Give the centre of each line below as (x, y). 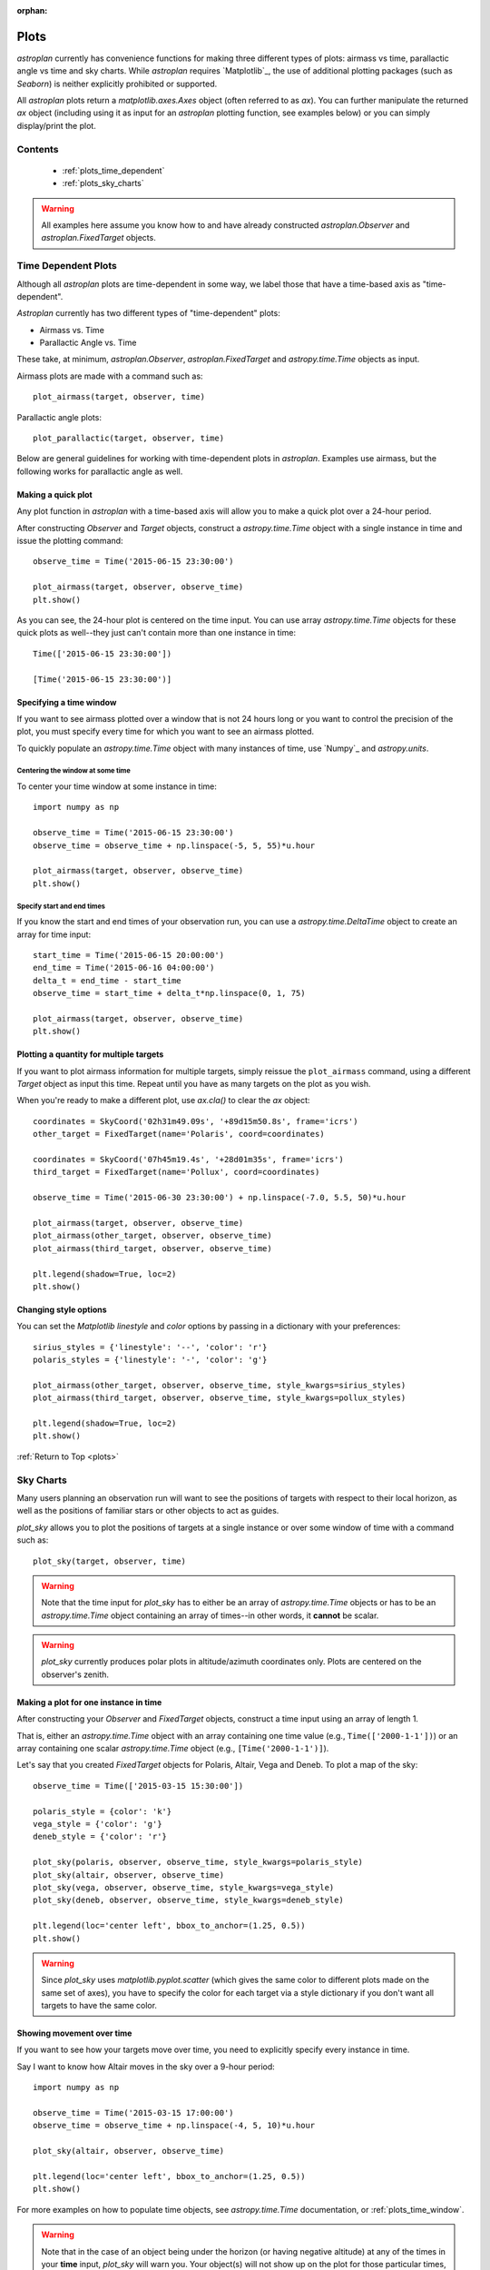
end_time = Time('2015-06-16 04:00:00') (124, 968)
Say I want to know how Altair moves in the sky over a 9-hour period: (146, 2067)
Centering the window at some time (73, 771)
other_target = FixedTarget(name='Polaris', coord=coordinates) (179, 1134)
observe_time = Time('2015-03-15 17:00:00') (134, 2113)
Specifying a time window (67, 702)
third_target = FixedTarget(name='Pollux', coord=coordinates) (176, 1172)
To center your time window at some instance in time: (117, 786)
